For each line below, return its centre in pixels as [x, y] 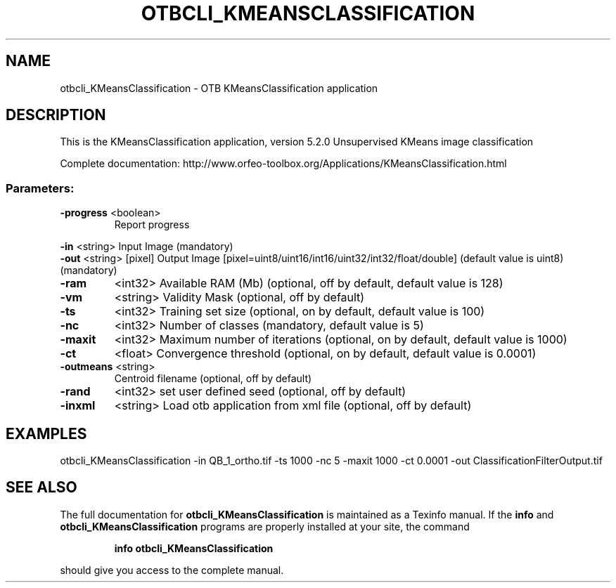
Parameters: [40, 188]
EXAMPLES [46, 433]
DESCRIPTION [56, 115]
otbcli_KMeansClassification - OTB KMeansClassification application [219, 88]
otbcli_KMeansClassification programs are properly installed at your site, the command [265, 526]
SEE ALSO [41, 488]
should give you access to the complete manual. [172, 570]
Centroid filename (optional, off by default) [213, 379]
